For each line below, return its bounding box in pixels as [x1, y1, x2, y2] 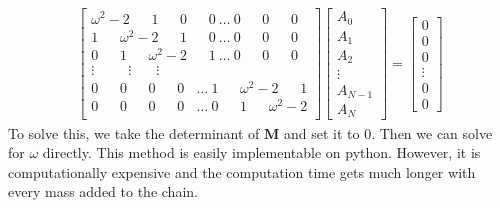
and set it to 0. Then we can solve [284, 122, 493, 143]
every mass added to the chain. [8, 181, 198, 202]
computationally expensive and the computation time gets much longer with [8, 161, 476, 182]
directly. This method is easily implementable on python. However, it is [42, 142, 481, 163]
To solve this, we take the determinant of [8, 122, 260, 143]
